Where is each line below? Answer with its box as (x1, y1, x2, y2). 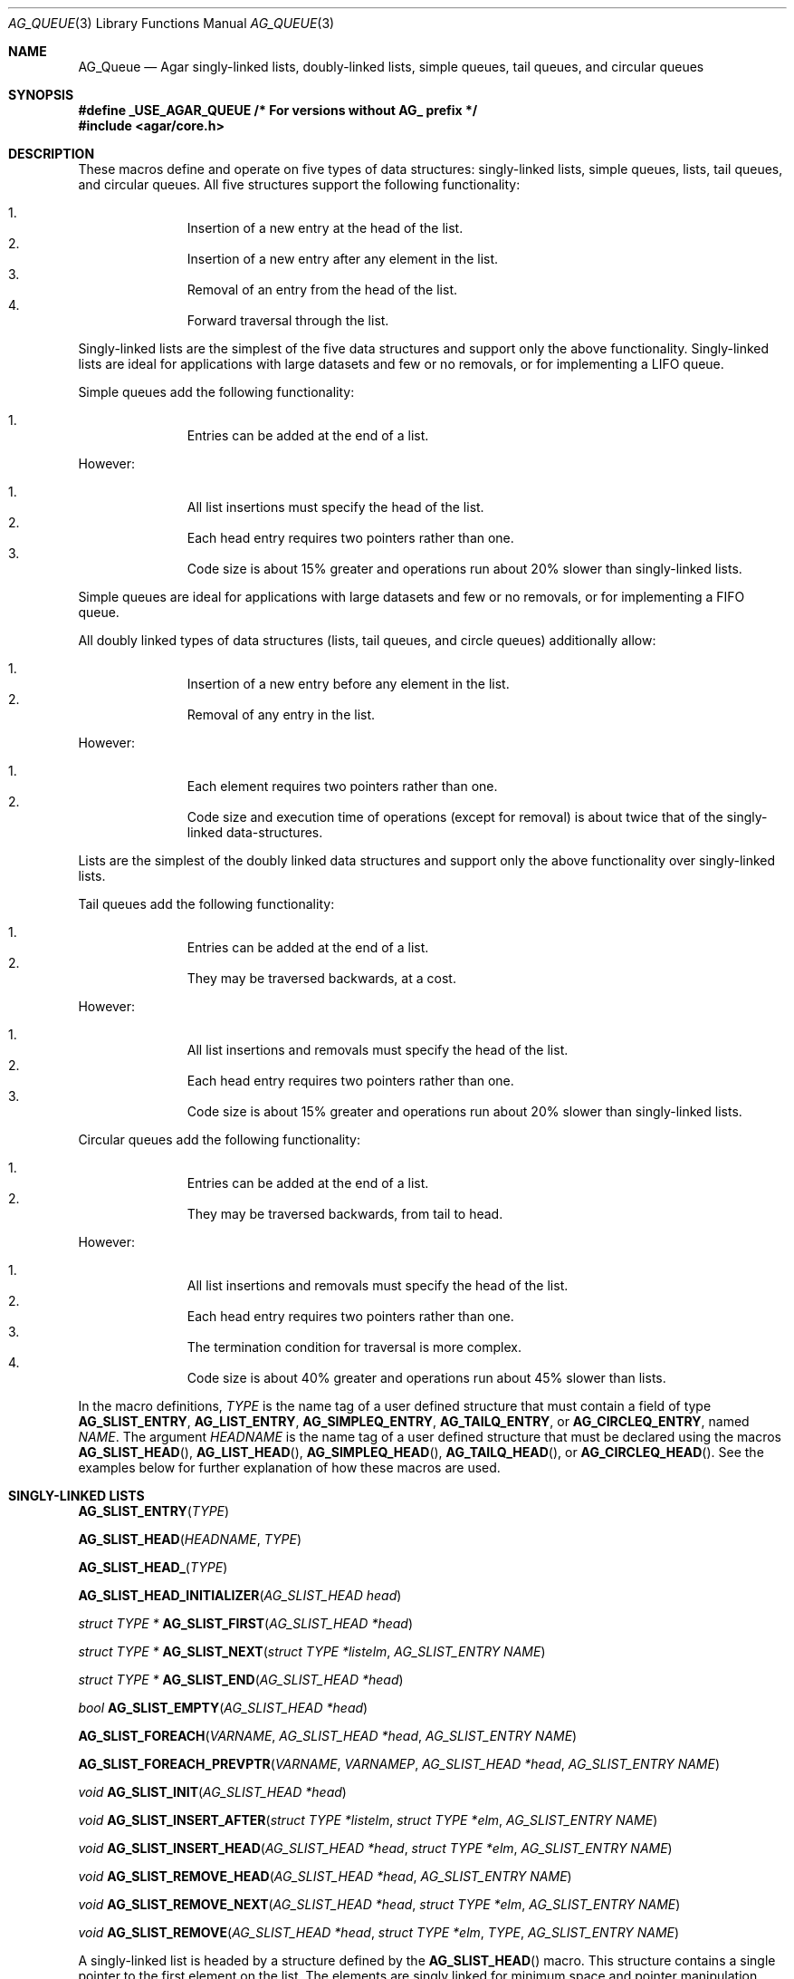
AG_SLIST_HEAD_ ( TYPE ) (78, 1559, 228, 1575)
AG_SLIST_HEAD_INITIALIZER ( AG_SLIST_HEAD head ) (78, 1588, 402, 1603)
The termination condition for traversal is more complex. (187, 1339, 522, 1355)
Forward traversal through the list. (187, 313, 389, 328)
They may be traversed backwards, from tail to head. (187, 1206, 503, 1221)
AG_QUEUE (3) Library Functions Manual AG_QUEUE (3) (8, 15, 335, 31)
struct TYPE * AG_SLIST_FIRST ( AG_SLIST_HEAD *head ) (78, 1616, 414, 1631)
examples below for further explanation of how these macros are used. (78, 1460, 501, 1475)
